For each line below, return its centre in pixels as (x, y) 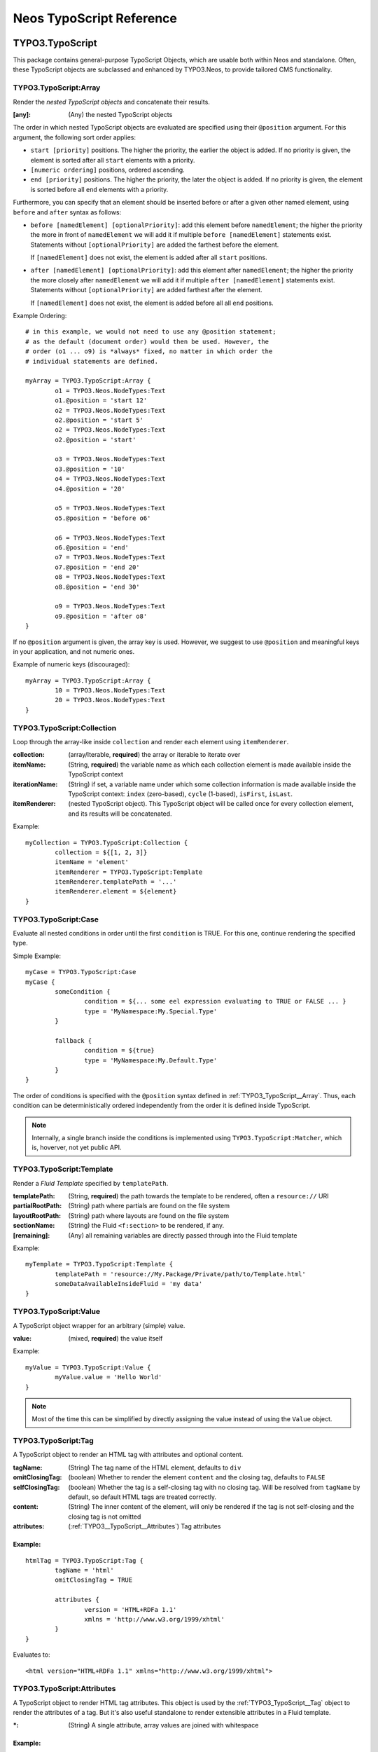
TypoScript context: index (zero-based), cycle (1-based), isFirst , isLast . (181, 794)
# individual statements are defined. (92, 361)
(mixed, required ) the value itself (115, 1338)
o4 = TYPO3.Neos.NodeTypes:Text (110, 479)
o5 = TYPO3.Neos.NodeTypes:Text (110, 508)
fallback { (73, 1040)
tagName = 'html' (85, 1570)
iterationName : (35, 784)
